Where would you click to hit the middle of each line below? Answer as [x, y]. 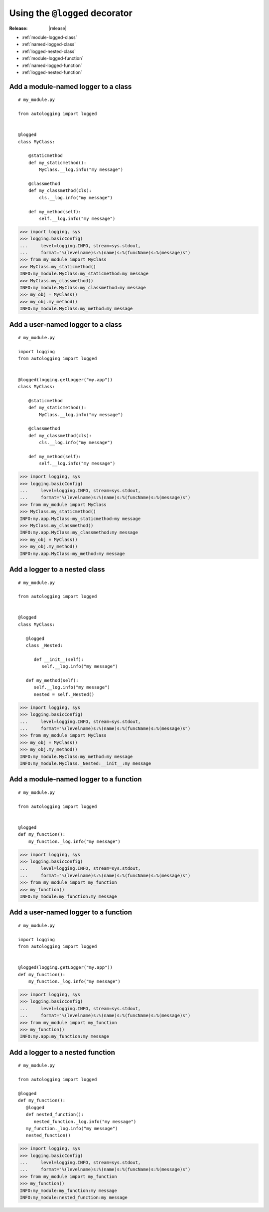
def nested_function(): [55, 1115]
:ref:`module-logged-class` [49, 37]
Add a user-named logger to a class [66, 324]
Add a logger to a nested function [62, 1052]
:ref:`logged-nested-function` [52, 72]
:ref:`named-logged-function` [52, 65]
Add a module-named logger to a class [70, 87]
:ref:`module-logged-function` [53, 58]
